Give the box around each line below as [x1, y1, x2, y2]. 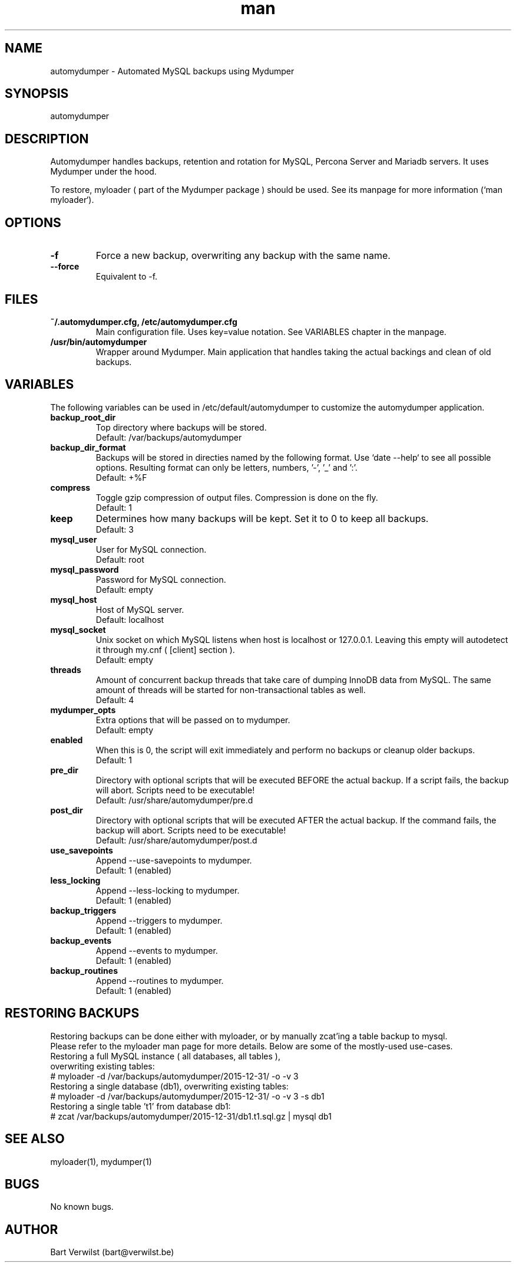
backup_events [50, 935, 112, 946]
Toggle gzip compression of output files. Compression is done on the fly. [95, 492, 378, 503]
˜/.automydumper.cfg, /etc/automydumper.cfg [50, 316, 237, 327]
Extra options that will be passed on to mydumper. [95, 714, 290, 725]
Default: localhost [95, 614, 164, 625]
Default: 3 [95, 524, 134, 534]
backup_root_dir [50, 412, 116, 422]
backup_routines [50, 965, 118, 976]
